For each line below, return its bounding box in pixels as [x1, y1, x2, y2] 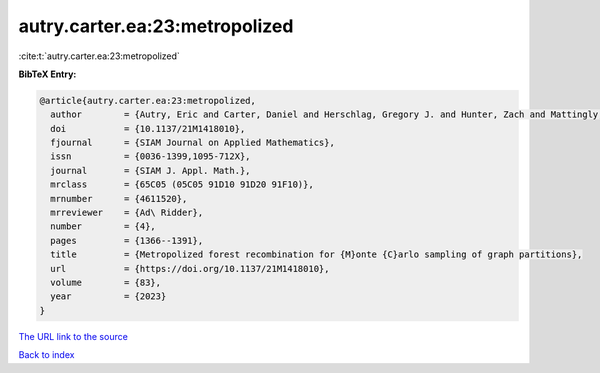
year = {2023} [50, 291, 167, 302]
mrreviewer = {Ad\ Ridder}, [50, 207, 204, 219]
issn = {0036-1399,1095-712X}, [50, 151, 251, 162]
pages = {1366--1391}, [50, 235, 204, 246]
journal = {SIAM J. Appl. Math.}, [50, 165, 251, 176]
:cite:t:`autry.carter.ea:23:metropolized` [18, 50, 180, 62]
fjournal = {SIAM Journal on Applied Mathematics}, [50, 137, 335, 149]
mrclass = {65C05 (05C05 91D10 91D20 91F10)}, [50, 179, 314, 190]
